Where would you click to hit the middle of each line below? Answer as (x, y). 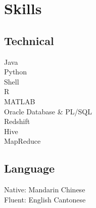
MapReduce (22, 141)
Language (30, 168)
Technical (29, 40)
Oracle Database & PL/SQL (48, 111)
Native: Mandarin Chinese (45, 190)
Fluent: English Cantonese (45, 199)
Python (15, 72)
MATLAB (20, 101)
